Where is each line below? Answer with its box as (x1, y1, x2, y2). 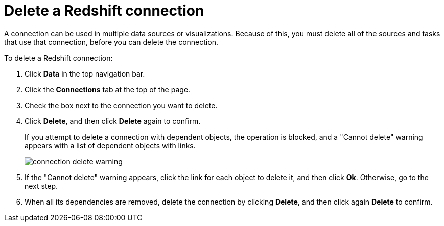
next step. (25, 181, 58, 190)
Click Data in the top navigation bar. (25, 69, 145, 78)
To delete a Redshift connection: (4, 53, 113, 62)
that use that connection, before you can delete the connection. (4, 37, 218, 46)
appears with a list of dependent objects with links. (25, 141, 196, 150)
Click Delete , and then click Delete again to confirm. (25, 116, 201, 125)
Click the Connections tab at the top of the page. (25, 85, 191, 94)
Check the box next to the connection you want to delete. (25, 101, 218, 110)
